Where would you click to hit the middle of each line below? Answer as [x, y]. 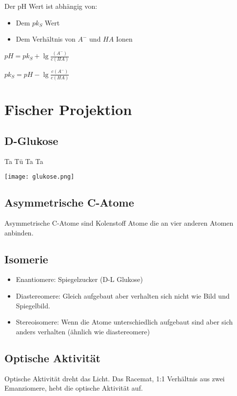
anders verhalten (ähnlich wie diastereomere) [83, 331]
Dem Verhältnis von [46, 39]
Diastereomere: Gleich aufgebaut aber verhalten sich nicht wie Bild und [123, 296]
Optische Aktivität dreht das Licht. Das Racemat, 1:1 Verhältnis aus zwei [115, 378]
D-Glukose [31, 140]
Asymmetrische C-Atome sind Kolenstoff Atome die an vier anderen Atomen [119, 223]
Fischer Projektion [68, 109]
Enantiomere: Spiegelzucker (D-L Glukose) [79, 279]
